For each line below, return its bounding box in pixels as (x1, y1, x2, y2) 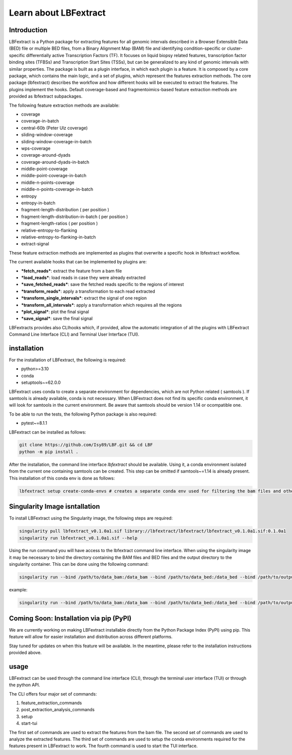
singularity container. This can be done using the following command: (9, 561, 149, 567)
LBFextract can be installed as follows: (9, 429, 86, 435)
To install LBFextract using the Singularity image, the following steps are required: (9, 515, 173, 521)
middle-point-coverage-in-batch (21, 173, 87, 179)
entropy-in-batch (21, 200, 55, 206)
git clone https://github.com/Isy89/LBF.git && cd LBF (19, 442, 153, 448)
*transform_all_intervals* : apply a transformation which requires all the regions (21, 302, 182, 308)
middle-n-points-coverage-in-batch (21, 186, 93, 192)
